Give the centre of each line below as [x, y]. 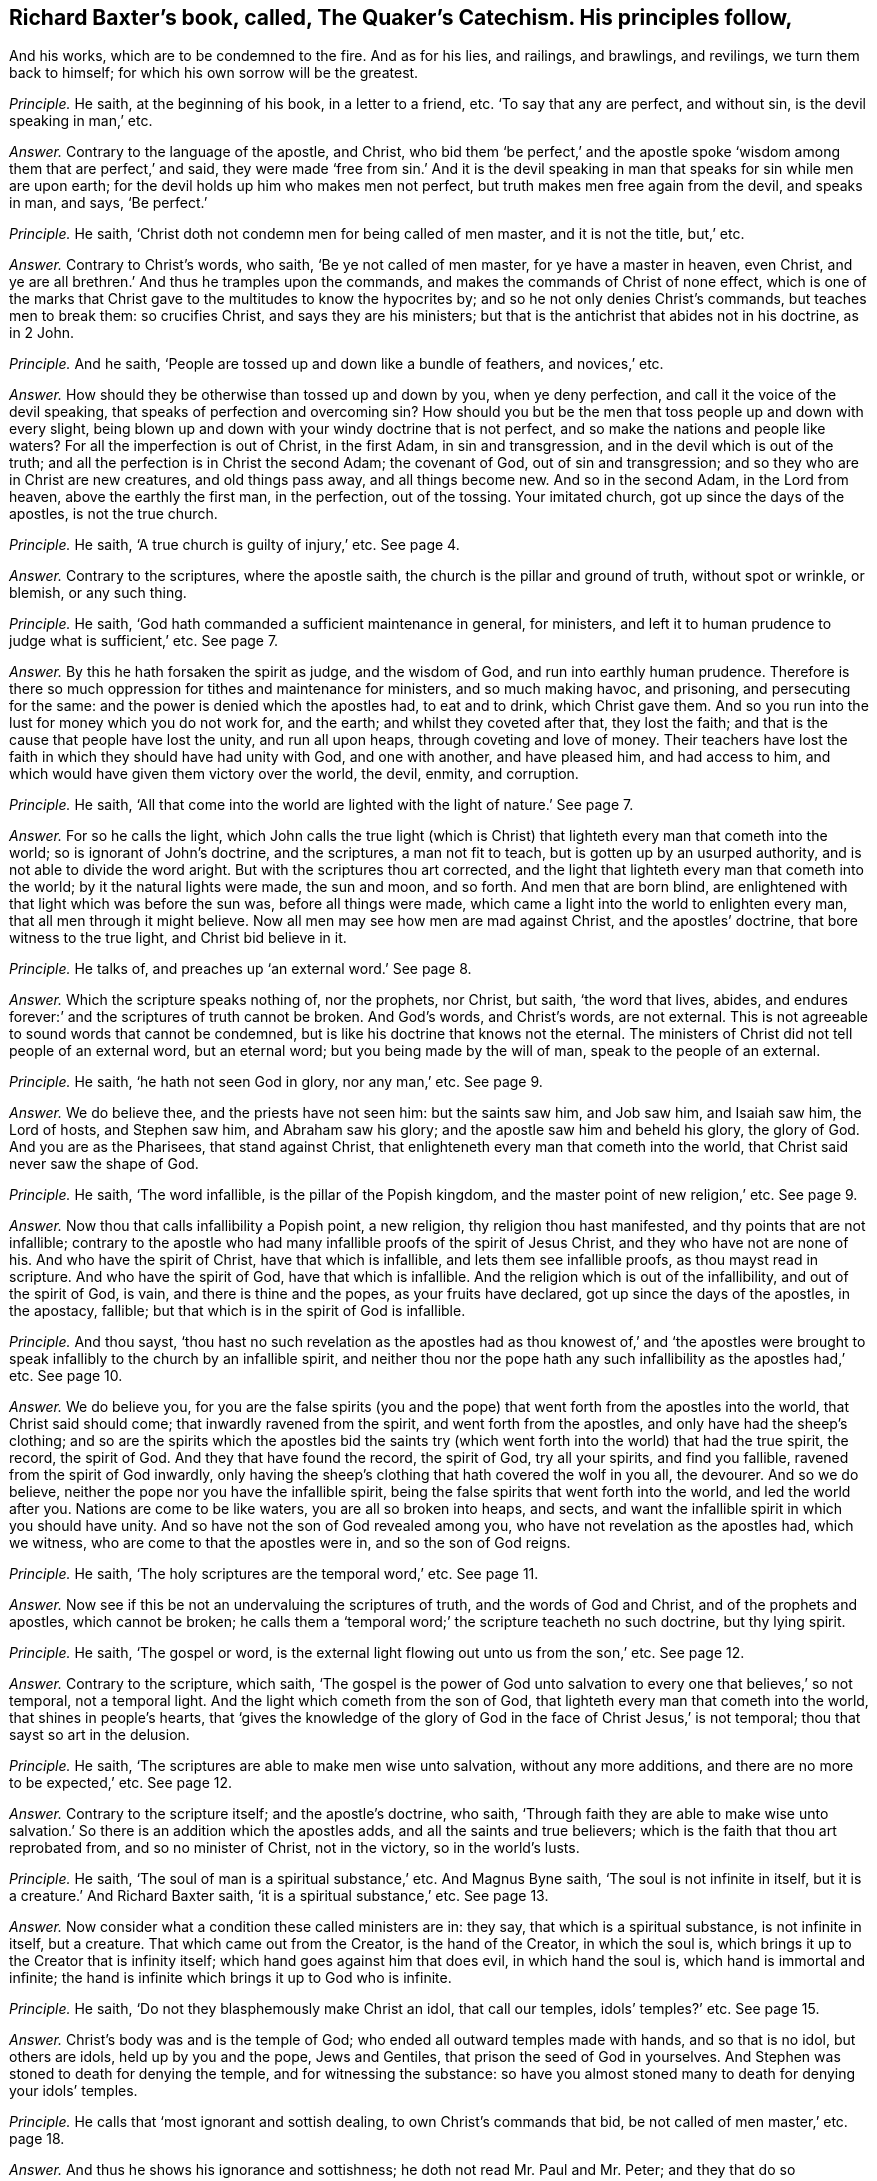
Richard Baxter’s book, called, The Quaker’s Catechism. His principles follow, [401, 17]
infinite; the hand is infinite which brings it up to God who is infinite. [230, 1978]
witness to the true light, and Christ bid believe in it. [178, 938]
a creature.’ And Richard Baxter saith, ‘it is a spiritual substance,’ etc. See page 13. [279, 1896]
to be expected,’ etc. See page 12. [121, 1783]
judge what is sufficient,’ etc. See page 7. [144, 641]
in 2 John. [42, 333]
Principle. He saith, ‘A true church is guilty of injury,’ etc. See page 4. [234, 545]
